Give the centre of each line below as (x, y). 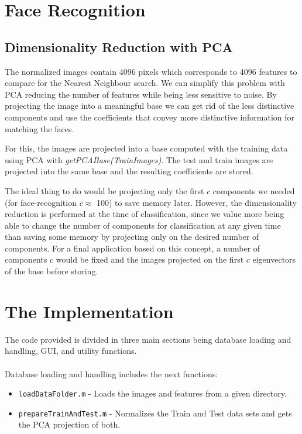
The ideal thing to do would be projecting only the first (104, 190)
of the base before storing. (52, 271)
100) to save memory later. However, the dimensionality (197, 202)
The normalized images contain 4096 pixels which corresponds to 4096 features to (151, 71)
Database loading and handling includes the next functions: (111, 373)
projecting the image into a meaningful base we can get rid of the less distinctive (150, 106)
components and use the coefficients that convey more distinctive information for (150, 117)
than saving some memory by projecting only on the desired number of (132, 237)
